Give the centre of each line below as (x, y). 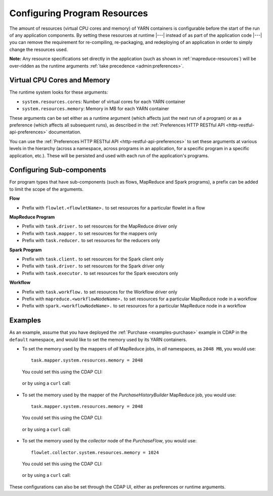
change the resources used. (39, 49)
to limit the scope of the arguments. (46, 189)
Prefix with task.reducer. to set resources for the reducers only (91, 241)
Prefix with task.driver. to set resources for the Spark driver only (93, 266)
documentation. (65, 132)
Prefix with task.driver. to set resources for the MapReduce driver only (100, 226)
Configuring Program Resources (79, 13)
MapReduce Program (32, 217)
